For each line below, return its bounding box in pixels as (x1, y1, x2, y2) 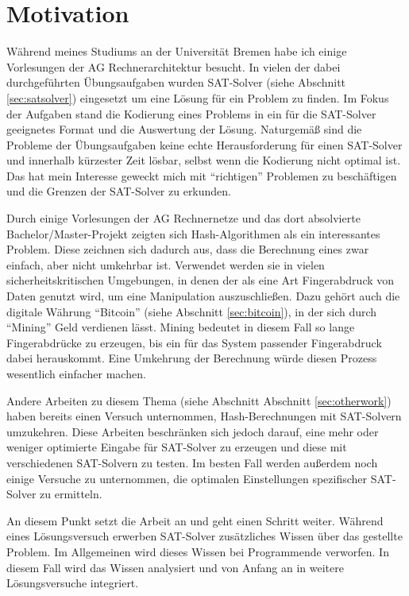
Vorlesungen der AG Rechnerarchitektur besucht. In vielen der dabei (6, 58, 341, 75)
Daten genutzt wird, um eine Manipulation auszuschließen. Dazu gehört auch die (6, 288, 400, 304)
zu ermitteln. (40, 486, 102, 502)
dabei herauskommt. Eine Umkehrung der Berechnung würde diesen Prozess (6, 350, 377, 366)
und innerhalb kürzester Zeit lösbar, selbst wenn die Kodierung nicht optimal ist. (6, 152, 401, 168)
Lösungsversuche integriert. (6, 575, 139, 591)
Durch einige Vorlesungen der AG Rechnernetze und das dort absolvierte (6, 210, 361, 226)
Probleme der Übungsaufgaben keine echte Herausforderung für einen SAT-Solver (6, 136, 403, 153)
